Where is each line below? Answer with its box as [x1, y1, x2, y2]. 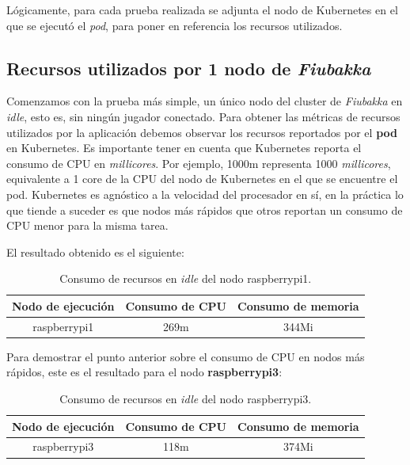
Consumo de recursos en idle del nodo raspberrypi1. [59, 270, 312, 287]
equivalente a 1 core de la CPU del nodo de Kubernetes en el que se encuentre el [6, 170, 398, 187]
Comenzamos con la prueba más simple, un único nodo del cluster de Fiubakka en [6, 93, 403, 109]
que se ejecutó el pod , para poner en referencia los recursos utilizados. [6, 17, 343, 33]
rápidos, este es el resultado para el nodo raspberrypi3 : [6, 364, 283, 380]
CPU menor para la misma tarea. [6, 217, 169, 234]
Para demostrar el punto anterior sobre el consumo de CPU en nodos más [6, 348, 365, 364]
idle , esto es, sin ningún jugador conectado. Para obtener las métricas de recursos [6, 108, 401, 124]
